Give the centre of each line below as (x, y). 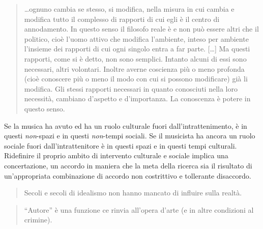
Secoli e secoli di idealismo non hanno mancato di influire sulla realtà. (133, 193)
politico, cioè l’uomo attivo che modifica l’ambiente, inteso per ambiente (136, 38)
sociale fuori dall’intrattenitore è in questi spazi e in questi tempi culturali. (121, 145)
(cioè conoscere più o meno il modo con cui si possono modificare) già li (136, 79)
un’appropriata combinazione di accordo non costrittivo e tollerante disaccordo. (128, 175)
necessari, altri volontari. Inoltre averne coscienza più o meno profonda (134, 68)
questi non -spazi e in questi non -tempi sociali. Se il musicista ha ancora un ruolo (130, 136)
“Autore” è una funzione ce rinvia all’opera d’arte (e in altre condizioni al (139, 209)
